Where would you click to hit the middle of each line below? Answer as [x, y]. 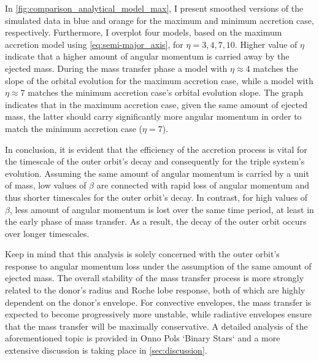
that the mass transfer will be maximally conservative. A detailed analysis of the [156, 326]
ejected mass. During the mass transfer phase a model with [116, 68]
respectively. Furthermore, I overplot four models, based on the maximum [144, 32]
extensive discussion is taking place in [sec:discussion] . [106, 350]
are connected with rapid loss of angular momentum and [203, 185]
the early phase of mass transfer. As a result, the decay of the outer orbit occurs [156, 221]
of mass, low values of [46, 185]
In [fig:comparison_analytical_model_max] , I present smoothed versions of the [154, 8]
